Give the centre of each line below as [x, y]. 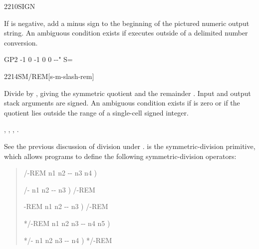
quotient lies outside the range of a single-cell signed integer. [96, 112]
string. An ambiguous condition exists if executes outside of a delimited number [126, 33]
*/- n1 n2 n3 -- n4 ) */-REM [68, 240]
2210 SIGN [20, 6]
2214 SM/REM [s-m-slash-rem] [49, 76]
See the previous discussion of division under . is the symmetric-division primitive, [130, 146]
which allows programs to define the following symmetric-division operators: [120, 156]
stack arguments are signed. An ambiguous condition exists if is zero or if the [122, 103]
